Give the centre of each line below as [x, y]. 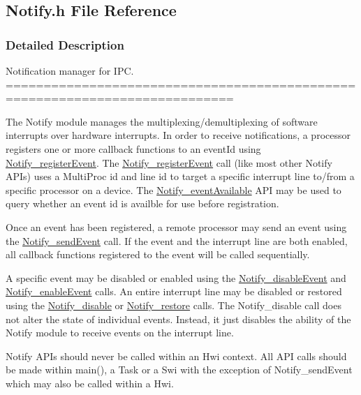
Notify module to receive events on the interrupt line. [120, 333]
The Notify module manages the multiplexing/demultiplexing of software [162, 121]
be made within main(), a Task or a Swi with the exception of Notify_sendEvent [179, 370]
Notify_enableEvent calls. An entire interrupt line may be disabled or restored [174, 291]
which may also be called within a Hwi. [90, 383]
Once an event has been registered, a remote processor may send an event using [176, 226]
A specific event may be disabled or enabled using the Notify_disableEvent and [176, 277]
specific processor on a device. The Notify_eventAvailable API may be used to [174, 189]
